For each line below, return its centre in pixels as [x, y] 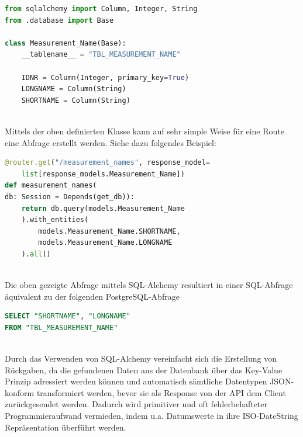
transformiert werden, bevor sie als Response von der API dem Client [161, 392]
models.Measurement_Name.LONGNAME [105, 243]
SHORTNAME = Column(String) [76, 100]
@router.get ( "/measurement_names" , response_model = [107, 163]
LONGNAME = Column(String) [74, 89]
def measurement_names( [51, 185]
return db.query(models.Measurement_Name [103, 208]
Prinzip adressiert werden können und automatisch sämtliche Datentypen [136, 381]
